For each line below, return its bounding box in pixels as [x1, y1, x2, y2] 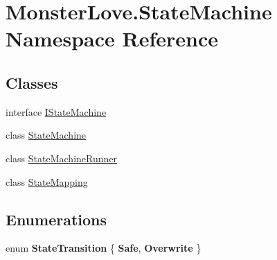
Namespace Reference [6, 24, 218, 53]
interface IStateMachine [6, 104, 107, 119]
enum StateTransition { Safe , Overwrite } [6, 241, 202, 255]
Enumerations [6, 208, 107, 229]
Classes [6, 71, 58, 93]
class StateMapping [6, 174, 88, 189]
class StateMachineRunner [6, 150, 118, 165]
